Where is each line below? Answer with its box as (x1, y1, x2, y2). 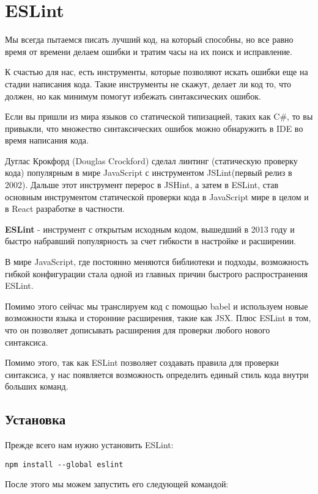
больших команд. (5, 380, 68, 393)
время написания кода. (5, 134, 89, 147)
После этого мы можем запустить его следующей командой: (5, 478, 229, 490)
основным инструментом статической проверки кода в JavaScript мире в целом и (5, 190, 309, 203)
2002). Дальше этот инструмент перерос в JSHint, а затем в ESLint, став (5, 178, 279, 191)
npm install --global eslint (5, 460, 124, 469)
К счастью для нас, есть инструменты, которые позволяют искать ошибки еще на (5, 65, 308, 78)
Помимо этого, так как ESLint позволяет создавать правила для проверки (5, 356, 279, 369)
